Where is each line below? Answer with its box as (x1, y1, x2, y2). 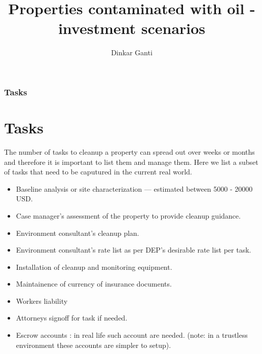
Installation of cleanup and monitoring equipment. (16, 261, 172, 272)
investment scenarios (58, 18, 206, 39)
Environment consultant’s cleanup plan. (16, 227, 139, 238)
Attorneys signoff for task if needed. (16, 312, 128, 323)
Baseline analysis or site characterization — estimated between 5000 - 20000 (16, 183, 253, 194)
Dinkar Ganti (111, 47, 153, 58)
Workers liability (16, 295, 68, 306)
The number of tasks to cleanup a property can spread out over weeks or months (4, 146, 255, 157)
